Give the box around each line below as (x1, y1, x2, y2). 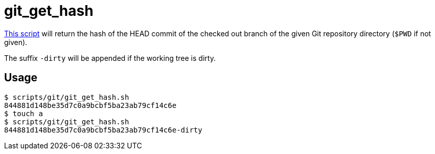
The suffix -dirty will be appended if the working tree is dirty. (4, 53, 216, 62)
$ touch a (4, 109, 43, 118)
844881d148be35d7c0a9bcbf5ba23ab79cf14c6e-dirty (4, 125, 202, 134)
